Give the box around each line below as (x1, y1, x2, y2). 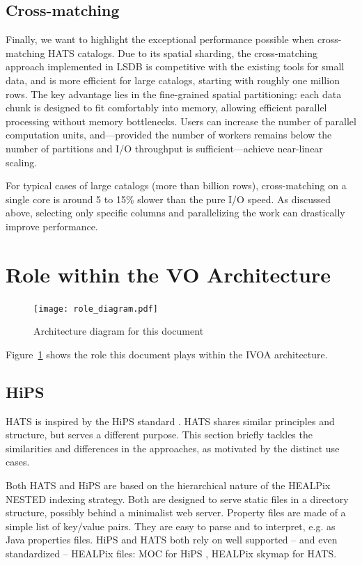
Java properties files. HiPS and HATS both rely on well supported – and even (6, 532, 338, 547)
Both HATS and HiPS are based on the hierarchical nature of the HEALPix (6, 478, 331, 493)
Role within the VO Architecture (6, 260, 331, 288)
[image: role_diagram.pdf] (33, 303, 158, 314)
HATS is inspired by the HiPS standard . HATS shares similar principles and (6, 413, 335, 428)
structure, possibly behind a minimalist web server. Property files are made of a (6, 505, 346, 520)
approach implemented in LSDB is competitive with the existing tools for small (6, 59, 345, 74)
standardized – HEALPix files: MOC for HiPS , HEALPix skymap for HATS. (6, 546, 337, 561)
